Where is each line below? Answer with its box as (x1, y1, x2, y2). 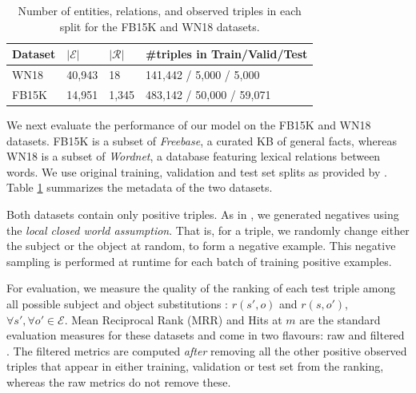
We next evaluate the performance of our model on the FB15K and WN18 (6, 116, 371, 133)
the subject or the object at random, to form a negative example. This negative (6, 237, 396, 254)
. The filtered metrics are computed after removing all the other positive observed (6, 342, 407, 359)
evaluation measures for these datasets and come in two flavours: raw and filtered (6, 327, 405, 343)
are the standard (299, 311, 381, 327)
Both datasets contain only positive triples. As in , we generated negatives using (6, 205, 399, 222)
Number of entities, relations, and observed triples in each (18, 2, 302, 18)
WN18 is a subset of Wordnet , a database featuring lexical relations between (6, 148, 381, 165)
